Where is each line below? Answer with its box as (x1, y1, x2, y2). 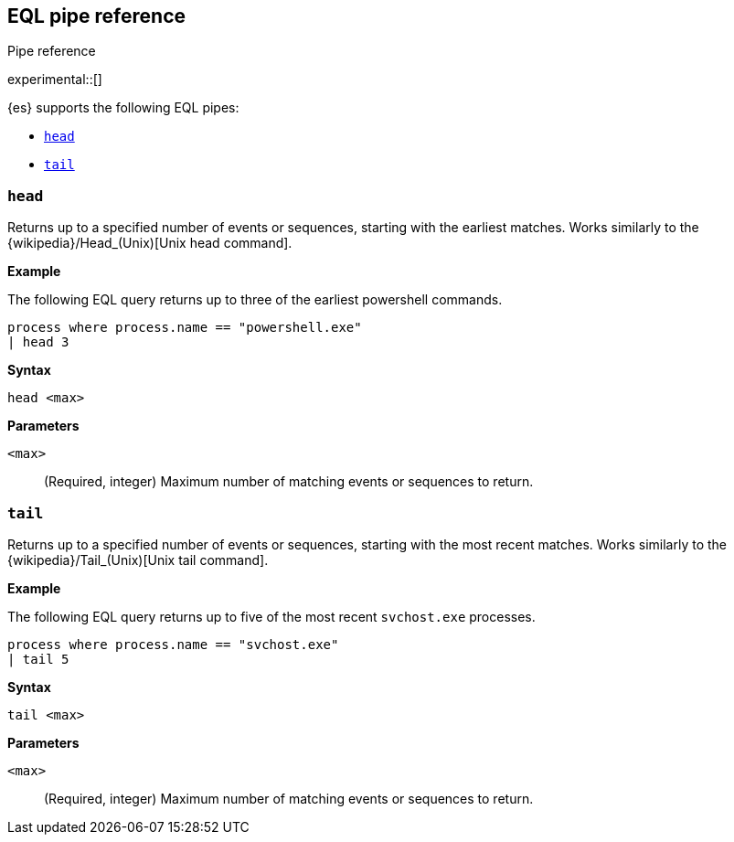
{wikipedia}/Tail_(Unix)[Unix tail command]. (7, 551, 269, 568)
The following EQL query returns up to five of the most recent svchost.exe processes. (7, 608, 536, 624)
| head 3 (7, 335, 69, 350)
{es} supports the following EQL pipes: (7, 100, 239, 116)
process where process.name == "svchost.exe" (7, 636, 339, 652)
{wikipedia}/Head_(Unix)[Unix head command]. (7, 235, 293, 251)
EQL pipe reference (7, 5, 186, 27)
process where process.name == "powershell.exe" (7, 320, 362, 336)
